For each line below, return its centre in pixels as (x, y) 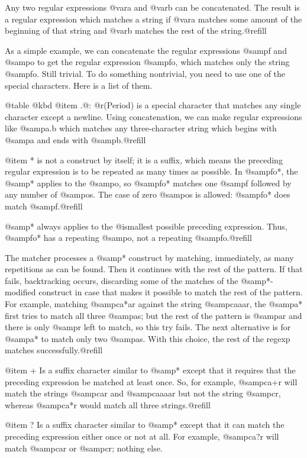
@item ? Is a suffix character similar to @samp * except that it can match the (145, 425)
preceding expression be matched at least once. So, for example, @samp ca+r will (151, 381)
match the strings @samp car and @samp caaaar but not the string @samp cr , (143, 393)
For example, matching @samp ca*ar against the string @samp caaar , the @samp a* (154, 304)
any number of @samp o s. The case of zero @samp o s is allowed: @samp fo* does (148, 194)
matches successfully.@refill (54, 350)
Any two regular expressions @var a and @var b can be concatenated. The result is (152, 7)
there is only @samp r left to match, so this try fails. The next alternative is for (148, 327)
